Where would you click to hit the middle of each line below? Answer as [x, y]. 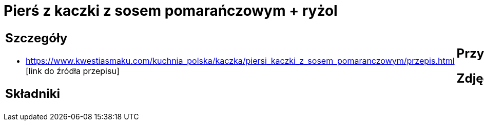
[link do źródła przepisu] [73, 71]
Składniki [33, 93]
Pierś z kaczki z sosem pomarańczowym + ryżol [171, 11]
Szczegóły [36, 38]
